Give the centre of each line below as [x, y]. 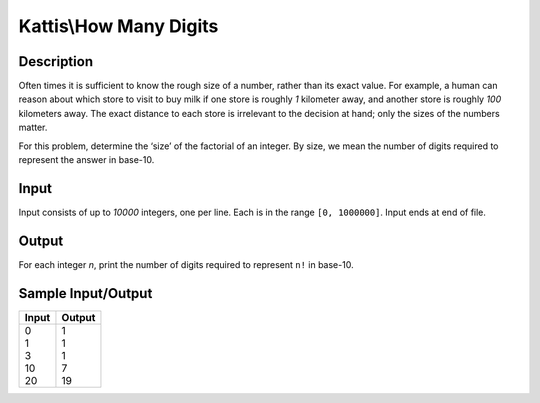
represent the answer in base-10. [86, 160]
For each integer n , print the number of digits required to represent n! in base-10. [186, 264]
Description [56, 61]
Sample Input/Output [85, 293]
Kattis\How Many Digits [118, 26]
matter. [33, 127]
